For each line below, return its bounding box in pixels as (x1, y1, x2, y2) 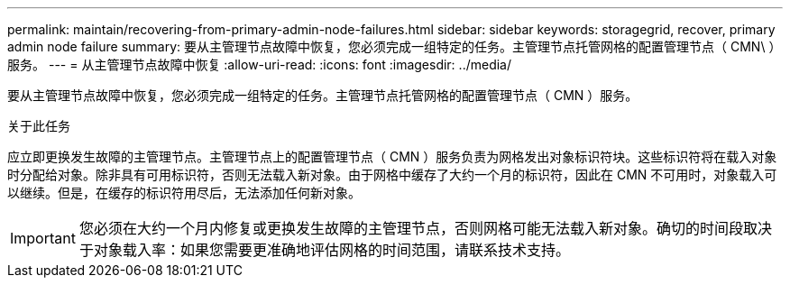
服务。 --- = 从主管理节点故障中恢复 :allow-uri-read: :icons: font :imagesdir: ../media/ (7, 57, 512, 72)
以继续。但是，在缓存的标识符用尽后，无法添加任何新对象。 (7, 185, 361, 200)
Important (10, 229, 76, 247)
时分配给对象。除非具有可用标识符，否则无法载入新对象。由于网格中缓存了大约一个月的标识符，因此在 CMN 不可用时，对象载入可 (7, 167, 777, 182)
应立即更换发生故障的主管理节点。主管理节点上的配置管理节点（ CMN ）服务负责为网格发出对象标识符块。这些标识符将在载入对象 (7, 149, 777, 164)
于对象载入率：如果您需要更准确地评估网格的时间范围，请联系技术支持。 (78, 241, 570, 259)
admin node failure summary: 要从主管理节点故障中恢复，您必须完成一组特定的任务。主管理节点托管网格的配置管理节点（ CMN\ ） (7, 39, 782, 54)
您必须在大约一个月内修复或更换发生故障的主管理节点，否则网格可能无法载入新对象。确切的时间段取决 (78, 219, 772, 237)
